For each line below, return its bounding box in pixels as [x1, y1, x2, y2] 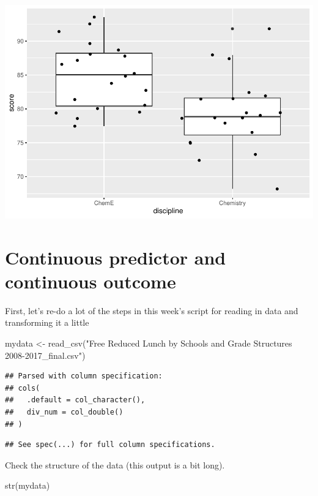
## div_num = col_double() [5, 407, 124, 416]
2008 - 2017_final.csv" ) [5, 348, 86, 361]
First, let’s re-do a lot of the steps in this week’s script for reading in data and [5, 304, 298, 317]
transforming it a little [5, 316, 89, 329]
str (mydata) [5, 479, 50, 492]
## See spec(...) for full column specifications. [5, 440, 215, 449]
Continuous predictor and [5, 244, 226, 269]
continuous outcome [5, 268, 176, 293]
